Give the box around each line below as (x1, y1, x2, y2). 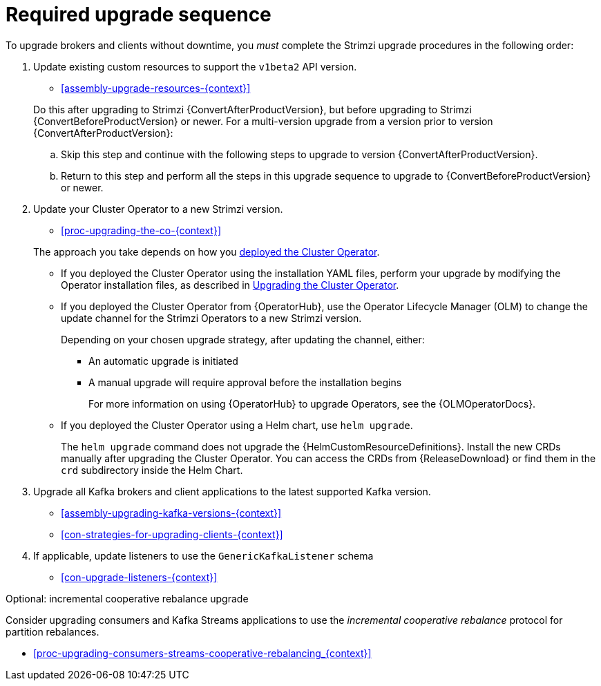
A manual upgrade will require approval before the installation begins (88, 376, 402, 388)
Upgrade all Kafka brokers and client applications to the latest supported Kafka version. (33, 485, 431, 497)
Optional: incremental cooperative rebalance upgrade (6, 592, 249, 604)
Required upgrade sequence (6, 3, 271, 26)
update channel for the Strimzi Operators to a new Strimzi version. (61, 312, 362, 324)
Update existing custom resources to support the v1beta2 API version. (33, 60, 357, 73)
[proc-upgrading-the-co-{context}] (61, 224, 222, 236)
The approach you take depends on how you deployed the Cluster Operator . (33, 245, 380, 258)
